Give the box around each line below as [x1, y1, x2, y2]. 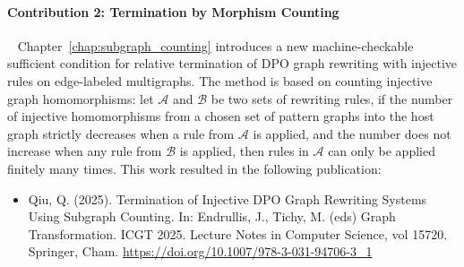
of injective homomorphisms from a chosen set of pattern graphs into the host [7, 107, 434, 125]
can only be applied [328, 142, 435, 160]
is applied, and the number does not [253, 124, 451, 142]
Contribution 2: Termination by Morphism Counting [7, 2, 339, 21]
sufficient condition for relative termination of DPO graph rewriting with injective [7, 54, 458, 73]
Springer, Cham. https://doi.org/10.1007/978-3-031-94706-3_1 [28, 242, 373, 261]
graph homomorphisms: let [7, 89, 154, 108]
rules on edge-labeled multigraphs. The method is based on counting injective [7, 71, 433, 90]
